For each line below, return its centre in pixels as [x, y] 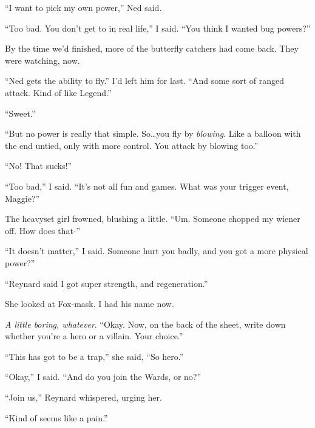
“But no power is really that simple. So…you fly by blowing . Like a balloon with [153, 133]
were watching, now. [42, 60]
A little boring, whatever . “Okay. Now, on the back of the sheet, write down [145, 324]
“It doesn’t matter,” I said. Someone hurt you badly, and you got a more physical [157, 251]
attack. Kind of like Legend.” [58, 92]
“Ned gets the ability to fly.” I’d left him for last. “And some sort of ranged [145, 81]
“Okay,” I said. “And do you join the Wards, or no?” [103, 377]
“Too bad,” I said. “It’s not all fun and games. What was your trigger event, [147, 186]
